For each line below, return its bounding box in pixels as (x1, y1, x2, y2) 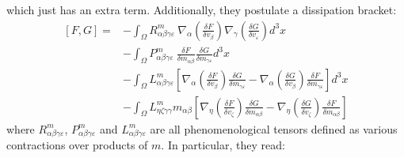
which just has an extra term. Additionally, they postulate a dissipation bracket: (6, 2, 397, 17)
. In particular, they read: (161, 137, 285, 153)
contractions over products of (6, 137, 148, 153)
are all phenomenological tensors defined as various (150, 120, 398, 137)
